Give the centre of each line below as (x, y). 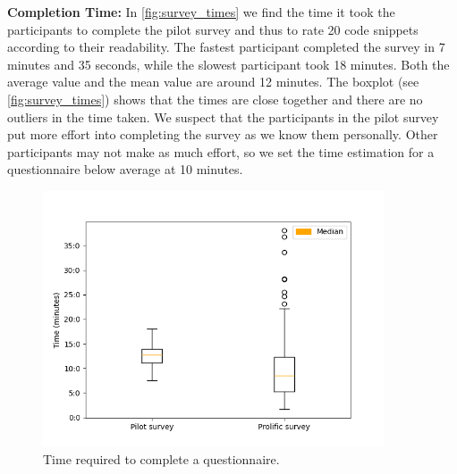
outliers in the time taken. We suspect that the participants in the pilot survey (223, 116)
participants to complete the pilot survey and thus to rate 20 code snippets (213, 29)
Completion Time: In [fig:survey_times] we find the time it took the (201, 12)
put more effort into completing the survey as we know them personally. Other (223, 134)
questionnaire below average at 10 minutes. (125, 169)
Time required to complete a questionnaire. (161, 458)
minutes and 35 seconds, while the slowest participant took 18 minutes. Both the (228, 64)
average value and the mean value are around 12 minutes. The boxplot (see (213, 82)
